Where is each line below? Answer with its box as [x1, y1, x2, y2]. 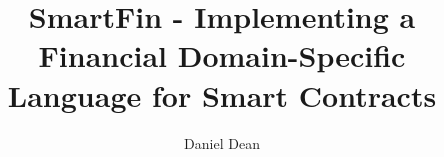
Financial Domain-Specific [38, 35, 406, 76]
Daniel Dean [184, 132, 260, 153]
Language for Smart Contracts [7, 74, 437, 115]
